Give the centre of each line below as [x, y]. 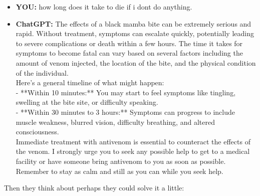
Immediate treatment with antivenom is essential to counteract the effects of [133, 141]
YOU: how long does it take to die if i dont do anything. [104, 7]
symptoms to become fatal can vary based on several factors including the [129, 53]
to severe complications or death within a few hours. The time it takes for [129, 43]
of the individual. [42, 72]
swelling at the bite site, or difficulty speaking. [87, 102]
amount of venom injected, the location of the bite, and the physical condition [136, 62]
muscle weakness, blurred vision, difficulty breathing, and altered [115, 122]
